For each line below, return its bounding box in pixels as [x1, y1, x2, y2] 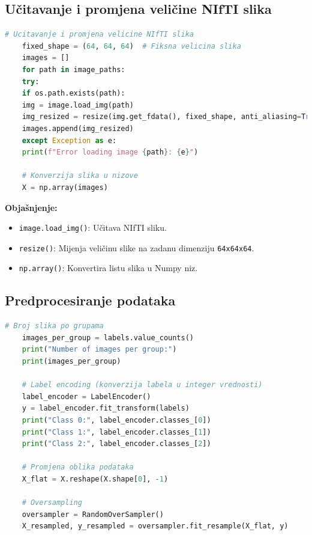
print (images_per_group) [22, 357, 121, 366]
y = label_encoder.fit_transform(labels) [22, 404, 190, 413]
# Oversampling [22, 498, 82, 507]
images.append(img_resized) [22, 124, 134, 133]
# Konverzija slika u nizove [22, 171, 138, 180]
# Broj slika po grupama [5, 322, 104, 331]
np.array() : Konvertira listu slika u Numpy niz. [19, 261, 198, 274]
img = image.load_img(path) [22, 100, 134, 109]
